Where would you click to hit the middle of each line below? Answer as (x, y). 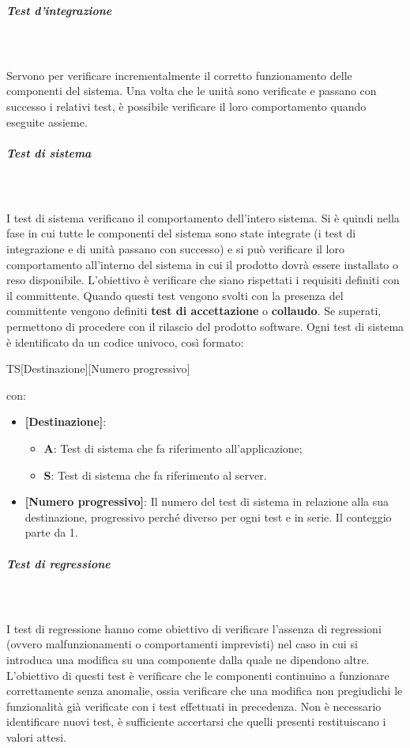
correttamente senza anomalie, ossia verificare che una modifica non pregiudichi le (205, 691)
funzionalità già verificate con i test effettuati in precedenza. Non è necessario (194, 706)
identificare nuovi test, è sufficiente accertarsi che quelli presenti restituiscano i (196, 721)
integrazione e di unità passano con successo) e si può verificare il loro (175, 249)
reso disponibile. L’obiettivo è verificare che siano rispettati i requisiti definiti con (203, 280)
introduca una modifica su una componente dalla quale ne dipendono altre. (188, 659)
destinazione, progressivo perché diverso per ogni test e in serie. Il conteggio (208, 516)
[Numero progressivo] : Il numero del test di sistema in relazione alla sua (207, 501)
